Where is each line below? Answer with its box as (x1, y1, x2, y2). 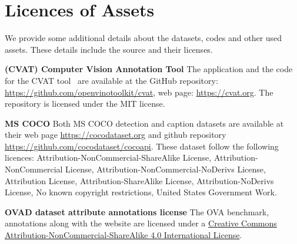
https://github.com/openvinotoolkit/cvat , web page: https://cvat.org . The (5, 86, 273, 98)
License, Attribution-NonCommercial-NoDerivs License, (65, 163, 266, 175)
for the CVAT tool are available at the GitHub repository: (5, 74, 218, 86)
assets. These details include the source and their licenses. (5, 43, 213, 55)
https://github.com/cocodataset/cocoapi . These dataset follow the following (5, 140, 279, 152)
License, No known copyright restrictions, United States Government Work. (5, 186, 277, 198)
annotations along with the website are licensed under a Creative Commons (5, 217, 277, 229)
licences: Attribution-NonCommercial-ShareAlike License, (5, 151, 212, 164)
